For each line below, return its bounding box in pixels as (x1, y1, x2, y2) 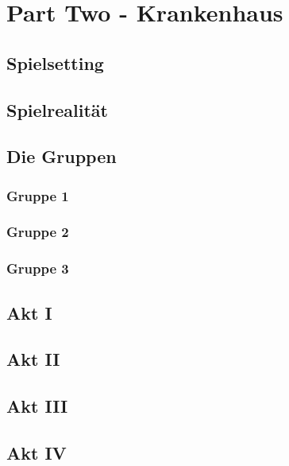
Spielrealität (6, 97, 108, 122)
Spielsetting (6, 50, 104, 75)
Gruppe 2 (6, 222, 69, 242)
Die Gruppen (6, 144, 117, 169)
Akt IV (6, 440, 67, 464)
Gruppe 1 (6, 185, 69, 205)
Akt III (6, 394, 68, 418)
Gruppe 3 (6, 258, 69, 278)
